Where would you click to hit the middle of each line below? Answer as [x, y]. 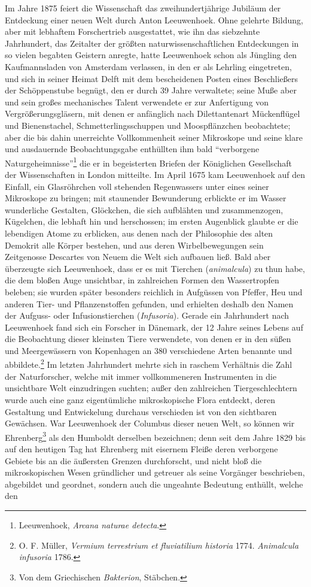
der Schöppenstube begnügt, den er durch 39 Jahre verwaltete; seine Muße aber [151, 90]
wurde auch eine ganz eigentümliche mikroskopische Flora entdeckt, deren [140, 399]
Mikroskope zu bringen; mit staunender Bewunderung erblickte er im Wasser [146, 198]
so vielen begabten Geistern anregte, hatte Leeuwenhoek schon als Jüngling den [151, 55]
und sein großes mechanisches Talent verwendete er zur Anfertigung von [137, 102]
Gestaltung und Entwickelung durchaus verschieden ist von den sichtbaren [141, 411]
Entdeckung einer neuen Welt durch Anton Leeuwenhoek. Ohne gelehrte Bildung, [154, 19]
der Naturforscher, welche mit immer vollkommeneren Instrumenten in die [141, 376]
